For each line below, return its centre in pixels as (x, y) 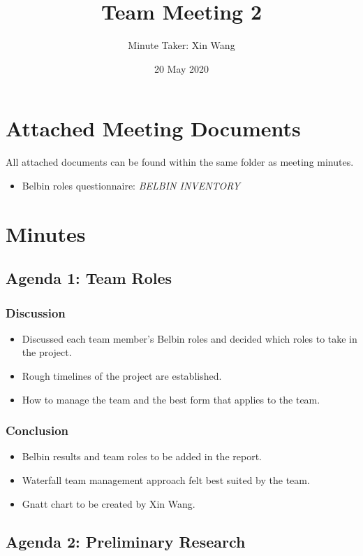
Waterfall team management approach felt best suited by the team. (166, 480)
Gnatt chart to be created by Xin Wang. (109, 503)
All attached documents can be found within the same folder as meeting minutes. (180, 162)
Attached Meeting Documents (153, 128)
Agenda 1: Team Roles (89, 278)
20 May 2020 (181, 68)
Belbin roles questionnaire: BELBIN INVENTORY (131, 185)
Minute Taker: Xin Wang (181, 45)
